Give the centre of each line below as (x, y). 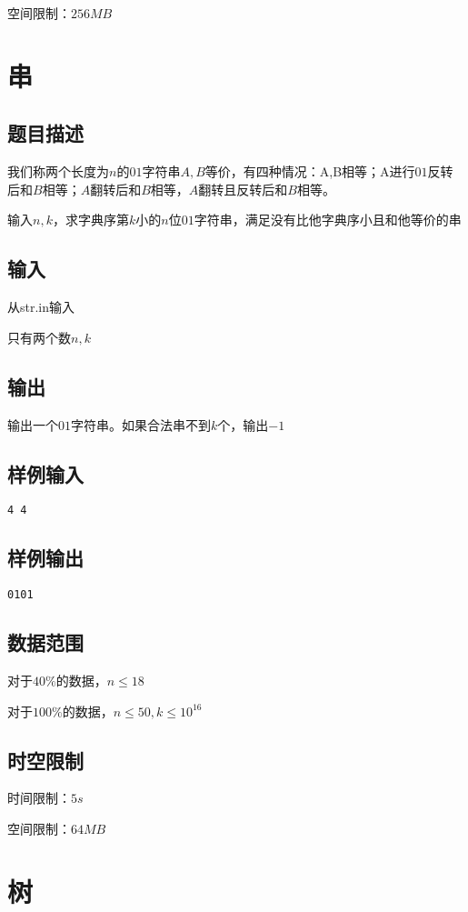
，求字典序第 (90, 220)
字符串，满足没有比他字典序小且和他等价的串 (328, 220)
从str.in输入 (41, 307)
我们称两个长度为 (58, 171)
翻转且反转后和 (243, 189)
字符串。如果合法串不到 (141, 424)
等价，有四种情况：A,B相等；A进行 (310, 171)
